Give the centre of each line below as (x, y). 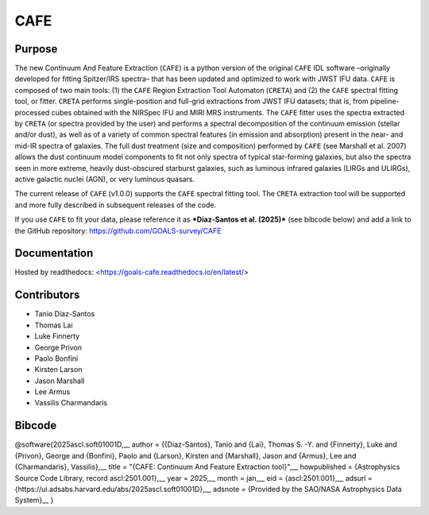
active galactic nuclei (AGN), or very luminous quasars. (104, 179)
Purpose (36, 49)
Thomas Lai (54, 325)
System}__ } (34, 500)
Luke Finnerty (57, 336)
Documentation (54, 253)
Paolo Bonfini (56, 358)
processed (32, 112)
